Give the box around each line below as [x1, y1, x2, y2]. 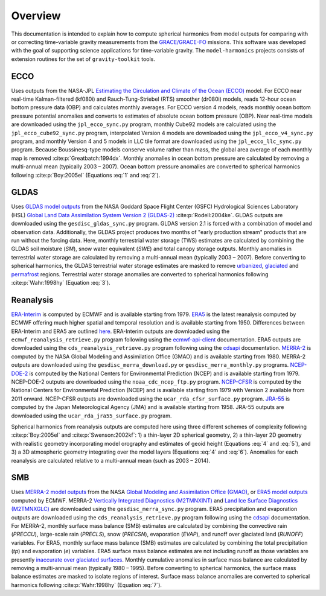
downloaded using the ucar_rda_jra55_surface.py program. [11, 412, 172, 419]
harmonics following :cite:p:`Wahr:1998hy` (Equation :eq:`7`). [11, 581, 162, 588]
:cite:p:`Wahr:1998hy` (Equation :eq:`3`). [11, 279, 111, 286]
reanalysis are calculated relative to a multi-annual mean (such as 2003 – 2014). [11, 457, 211, 464]
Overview [11, 9, 61, 22]
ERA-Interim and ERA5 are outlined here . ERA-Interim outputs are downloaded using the [11, 328, 230, 335]
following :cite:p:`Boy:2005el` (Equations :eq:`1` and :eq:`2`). [11, 171, 161, 179]
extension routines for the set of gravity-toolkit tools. [11, 55, 155, 63]
